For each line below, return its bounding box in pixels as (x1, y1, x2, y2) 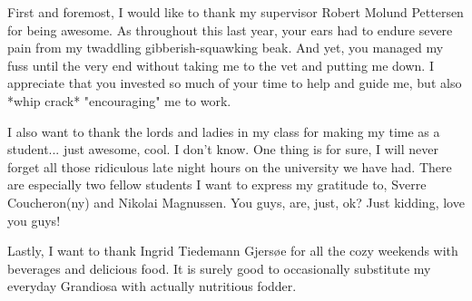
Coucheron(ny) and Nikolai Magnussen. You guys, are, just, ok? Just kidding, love (7, 192, 465, 211)
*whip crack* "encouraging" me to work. (7, 91, 231, 110)
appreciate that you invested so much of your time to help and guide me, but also (7, 73, 462, 92)
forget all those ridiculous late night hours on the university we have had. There (7, 157, 452, 176)
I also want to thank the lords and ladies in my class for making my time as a (7, 121, 440, 141)
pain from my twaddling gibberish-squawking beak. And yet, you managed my (7, 38, 444, 57)
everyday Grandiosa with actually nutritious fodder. (7, 277, 297, 296)
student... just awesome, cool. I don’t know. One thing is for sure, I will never (7, 140, 438, 159)
